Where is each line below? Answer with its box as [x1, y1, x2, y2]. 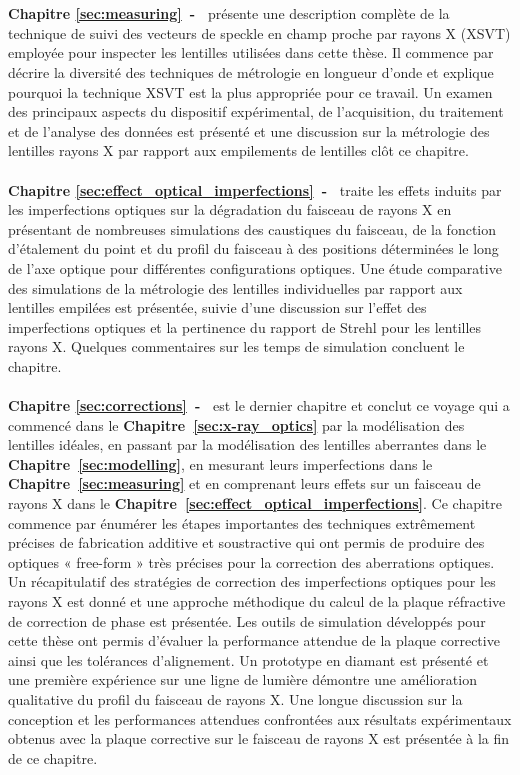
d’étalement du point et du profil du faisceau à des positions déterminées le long [8, 238, 499, 259]
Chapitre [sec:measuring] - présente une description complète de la [8, 3, 450, 24]
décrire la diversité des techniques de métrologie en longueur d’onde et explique [8, 61, 494, 82]
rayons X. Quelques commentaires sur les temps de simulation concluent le [8, 336, 465, 357]
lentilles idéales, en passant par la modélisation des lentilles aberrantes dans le [8, 434, 487, 455]
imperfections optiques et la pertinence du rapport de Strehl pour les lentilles [8, 316, 482, 337]
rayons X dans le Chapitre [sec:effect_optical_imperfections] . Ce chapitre [8, 493, 503, 514]
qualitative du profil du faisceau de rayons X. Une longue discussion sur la [8, 688, 463, 709]
